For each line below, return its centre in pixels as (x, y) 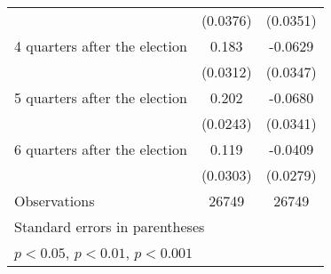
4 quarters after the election (101, 46)
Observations (55, 201)
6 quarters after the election (101, 149)
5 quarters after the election (101, 97)
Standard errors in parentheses (110, 226)
